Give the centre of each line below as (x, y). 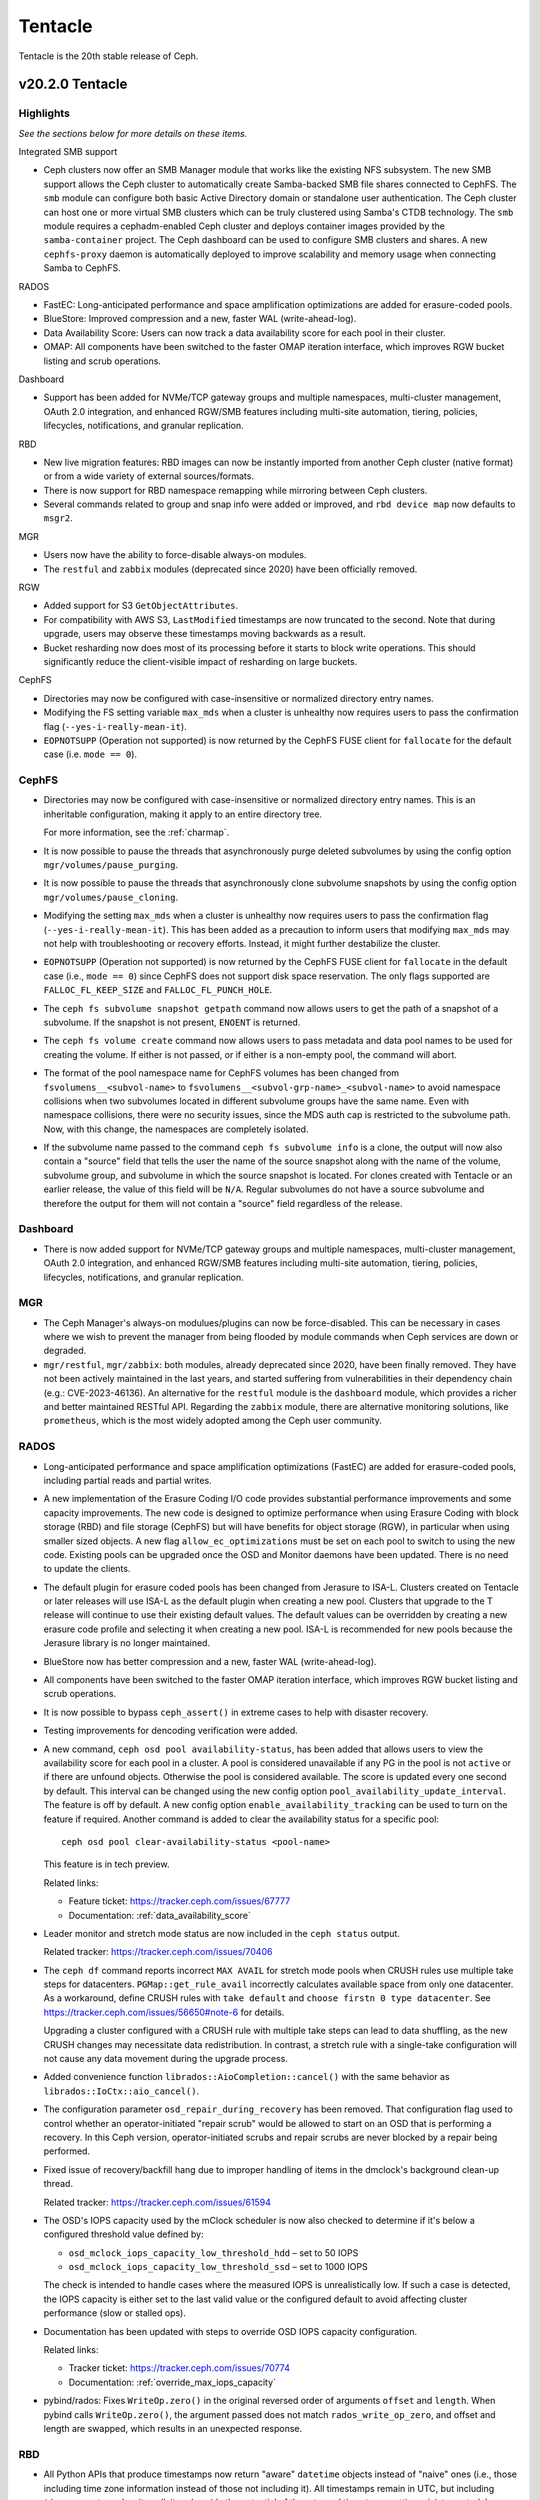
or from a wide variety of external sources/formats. (149, 476)
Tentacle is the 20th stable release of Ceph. (108, 56)
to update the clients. (87, 1569)
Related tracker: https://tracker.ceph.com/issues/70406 (158, 1952)
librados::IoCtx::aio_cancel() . (121, 2091)
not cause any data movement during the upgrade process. (166, 2059)
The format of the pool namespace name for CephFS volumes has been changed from (221, 1073)
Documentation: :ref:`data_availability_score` (160, 1915)
